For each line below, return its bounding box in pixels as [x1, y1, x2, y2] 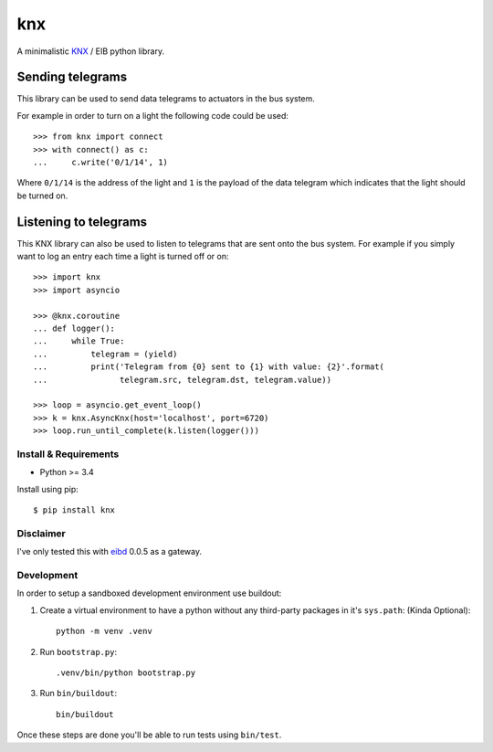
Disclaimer [16, 526, 66, 539]
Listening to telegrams [16, 214, 148, 229]
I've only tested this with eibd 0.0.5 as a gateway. [16, 546, 203, 557]
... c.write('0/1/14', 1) [33, 157, 169, 168]
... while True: [33, 336, 125, 346]
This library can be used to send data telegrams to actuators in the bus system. [16, 93, 315, 104]
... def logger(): [33, 323, 116, 334]
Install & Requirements [16, 448, 120, 461]
